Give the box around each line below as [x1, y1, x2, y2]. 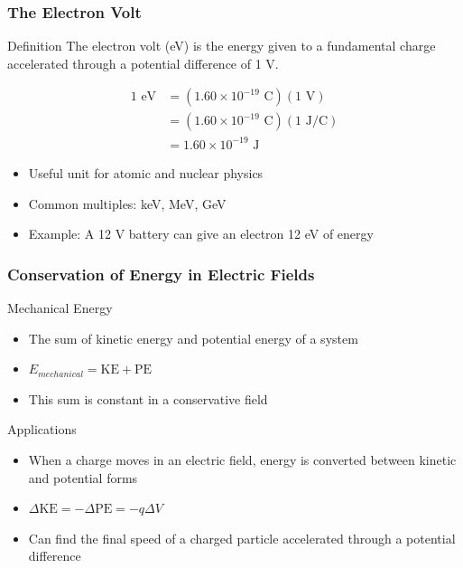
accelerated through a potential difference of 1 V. [7, 53, 279, 72]
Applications [7, 420, 77, 439]
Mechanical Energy [7, 298, 113, 317]
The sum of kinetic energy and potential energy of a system [28, 328, 358, 347]
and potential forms [28, 468, 138, 487]
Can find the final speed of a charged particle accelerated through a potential [28, 528, 456, 547]
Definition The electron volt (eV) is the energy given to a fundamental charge [7, 36, 436, 55]
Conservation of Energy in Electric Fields [7, 262, 315, 285]
